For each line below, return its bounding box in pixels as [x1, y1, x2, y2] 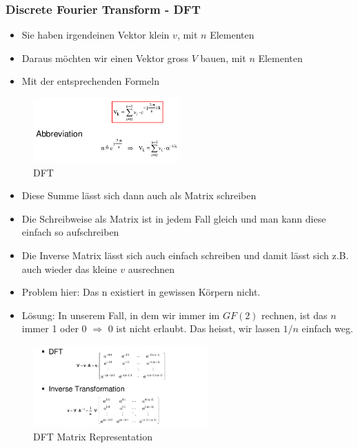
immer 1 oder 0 [21, 321, 87, 336]
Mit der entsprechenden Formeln [21, 74, 159, 88]
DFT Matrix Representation [33, 429, 153, 443]
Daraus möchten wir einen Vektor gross [21, 50, 189, 65]
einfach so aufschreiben [21, 225, 119, 239]
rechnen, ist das [261, 307, 328, 322]
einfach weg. [301, 321, 353, 336]
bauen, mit [200, 50, 246, 65]
